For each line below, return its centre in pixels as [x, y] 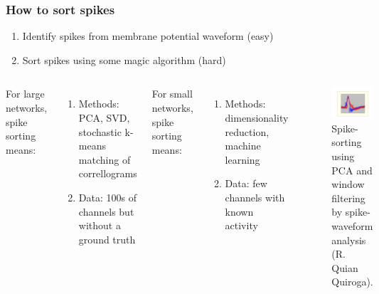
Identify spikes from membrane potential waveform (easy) [148, 36]
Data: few [246, 183]
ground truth [107, 239]
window [348, 184]
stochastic [100, 131]
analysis [349, 240]
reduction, [247, 131]
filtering [348, 198]
